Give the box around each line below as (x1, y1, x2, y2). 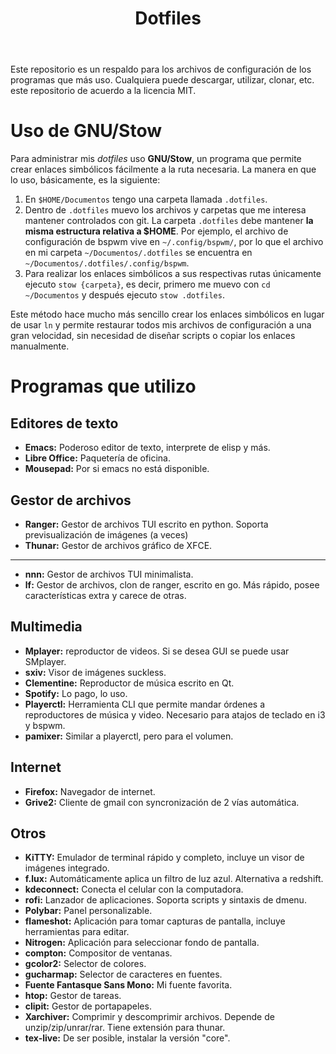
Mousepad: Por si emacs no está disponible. (24, 463, 210, 475)
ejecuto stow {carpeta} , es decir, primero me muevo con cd (24, 278, 271, 291)
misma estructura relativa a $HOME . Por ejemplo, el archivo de (24, 225, 289, 237)
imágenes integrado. (24, 862, 110, 874)
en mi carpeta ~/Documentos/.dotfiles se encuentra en (24, 247, 253, 259)
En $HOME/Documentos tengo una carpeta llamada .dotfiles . (24, 193, 268, 206)
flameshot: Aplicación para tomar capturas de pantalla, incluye (24, 915, 286, 927)
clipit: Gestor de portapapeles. (24, 1000, 152, 1012)
